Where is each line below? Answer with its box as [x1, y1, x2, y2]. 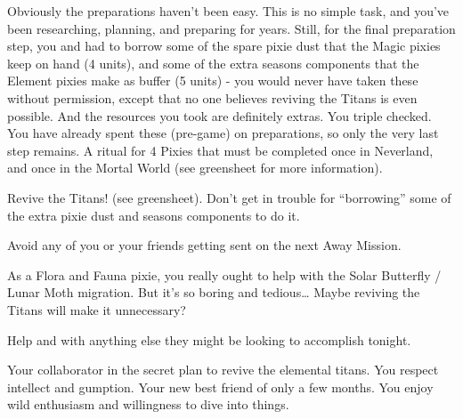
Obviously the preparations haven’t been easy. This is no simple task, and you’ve [7, 2, 450, 20]
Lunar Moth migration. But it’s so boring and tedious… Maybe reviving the [7, 283, 420, 302]
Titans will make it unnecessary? [7, 300, 186, 318]
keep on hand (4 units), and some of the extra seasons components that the [7, 53, 419, 72]
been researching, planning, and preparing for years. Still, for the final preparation [7, 19, 456, 37]
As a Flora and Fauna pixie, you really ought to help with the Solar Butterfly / [7, 265, 442, 284]
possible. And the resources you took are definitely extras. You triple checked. [7, 106, 432, 125]
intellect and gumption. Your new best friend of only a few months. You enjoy [7, 377, 434, 396]
